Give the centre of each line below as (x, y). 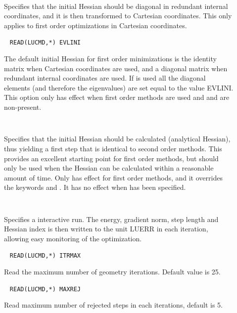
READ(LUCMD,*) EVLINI (45, 43)
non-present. (23, 107)
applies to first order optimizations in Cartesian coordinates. (95, 25)
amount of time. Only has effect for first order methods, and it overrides (113, 177)
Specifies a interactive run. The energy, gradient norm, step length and (111, 219)
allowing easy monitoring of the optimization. (73, 238)
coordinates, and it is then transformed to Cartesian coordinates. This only (118, 16)
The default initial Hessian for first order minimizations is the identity (110, 59)
